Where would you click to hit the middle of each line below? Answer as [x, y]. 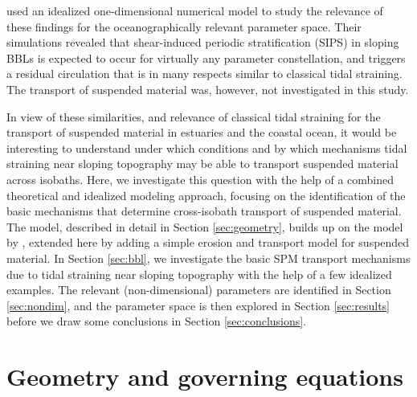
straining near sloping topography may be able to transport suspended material [202, 164]
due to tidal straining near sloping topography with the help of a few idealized [199, 274]
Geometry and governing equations [205, 377]
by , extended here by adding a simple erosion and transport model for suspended [208, 242]
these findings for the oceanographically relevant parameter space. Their [184, 26]
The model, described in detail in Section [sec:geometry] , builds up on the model [205, 226]
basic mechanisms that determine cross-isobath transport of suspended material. [204, 211]
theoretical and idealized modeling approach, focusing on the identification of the [206, 195]
